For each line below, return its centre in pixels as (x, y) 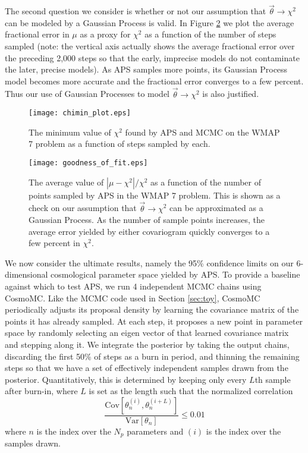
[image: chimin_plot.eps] (80, 113)
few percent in (54, 243)
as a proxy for (105, 34)
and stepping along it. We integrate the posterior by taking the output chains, (147, 345)
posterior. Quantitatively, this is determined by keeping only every (126, 379)
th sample (273, 379)
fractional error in (37, 34)
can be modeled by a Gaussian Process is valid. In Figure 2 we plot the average (150, 22)
